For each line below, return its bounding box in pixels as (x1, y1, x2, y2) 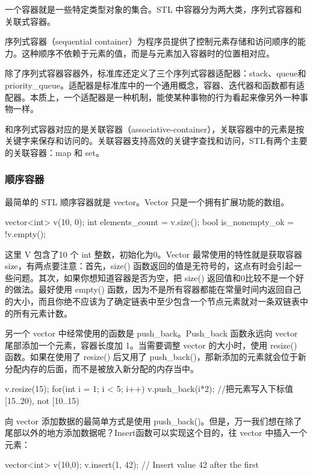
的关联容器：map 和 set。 (5, 146, 104, 158)
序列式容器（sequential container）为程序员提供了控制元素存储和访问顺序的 (5, 35, 297, 48)
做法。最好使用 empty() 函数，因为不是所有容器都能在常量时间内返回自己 (13, 283, 302, 296)
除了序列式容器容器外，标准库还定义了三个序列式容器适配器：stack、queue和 (5, 67, 306, 79)
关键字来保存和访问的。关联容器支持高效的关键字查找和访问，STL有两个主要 (5, 134, 308, 147)
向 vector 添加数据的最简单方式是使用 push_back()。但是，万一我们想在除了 (5, 414, 302, 427)
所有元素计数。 (13, 306, 72, 319)
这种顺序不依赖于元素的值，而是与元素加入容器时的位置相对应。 (21, 46, 274, 59)
